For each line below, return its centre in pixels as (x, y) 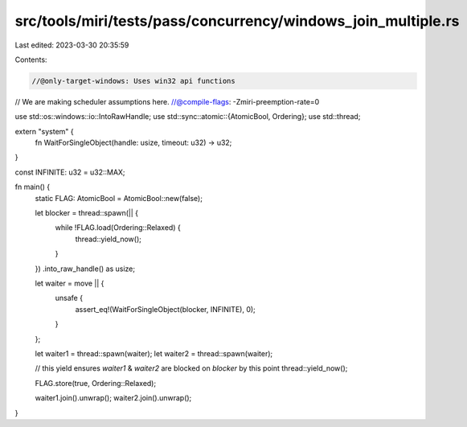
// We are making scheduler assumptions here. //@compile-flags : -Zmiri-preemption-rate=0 (167, 101)
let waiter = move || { (70, 283)
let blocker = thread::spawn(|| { (87, 213)
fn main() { (33, 187)
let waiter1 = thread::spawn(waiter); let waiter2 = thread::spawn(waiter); (154, 353)
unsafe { (69, 298)
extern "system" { (44, 131)
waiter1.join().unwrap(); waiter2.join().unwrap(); (113, 398)
